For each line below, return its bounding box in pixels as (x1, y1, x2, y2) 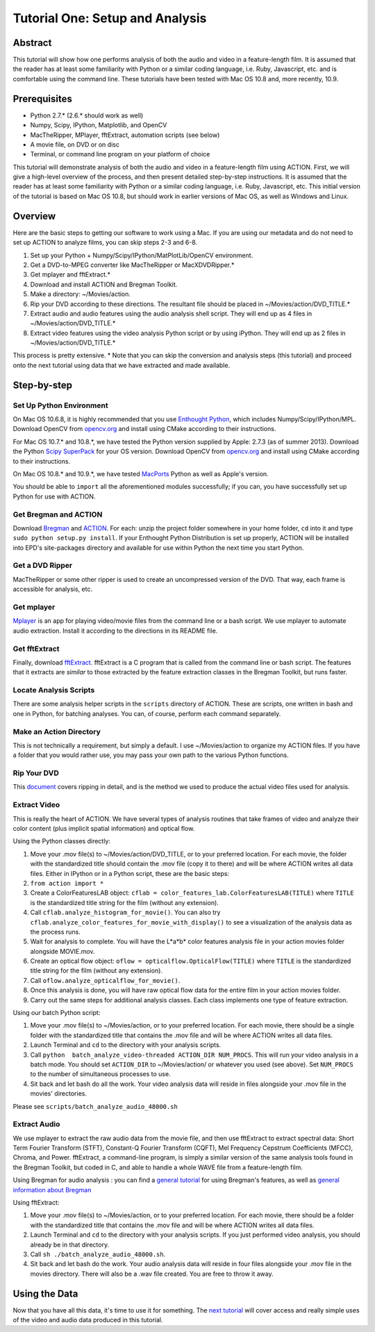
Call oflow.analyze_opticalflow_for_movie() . (30, 976, 181, 984)
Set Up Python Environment (12, 400, 108, 410)
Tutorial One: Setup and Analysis (12, 10, 207, 26)
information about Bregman (12, 1185, 92, 1194)
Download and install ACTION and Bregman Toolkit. (30, 280, 178, 289)
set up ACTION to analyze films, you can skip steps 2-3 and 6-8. (12, 238, 198, 247)
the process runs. (30, 927, 81, 936)
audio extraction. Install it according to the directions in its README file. (12, 626, 218, 635)
